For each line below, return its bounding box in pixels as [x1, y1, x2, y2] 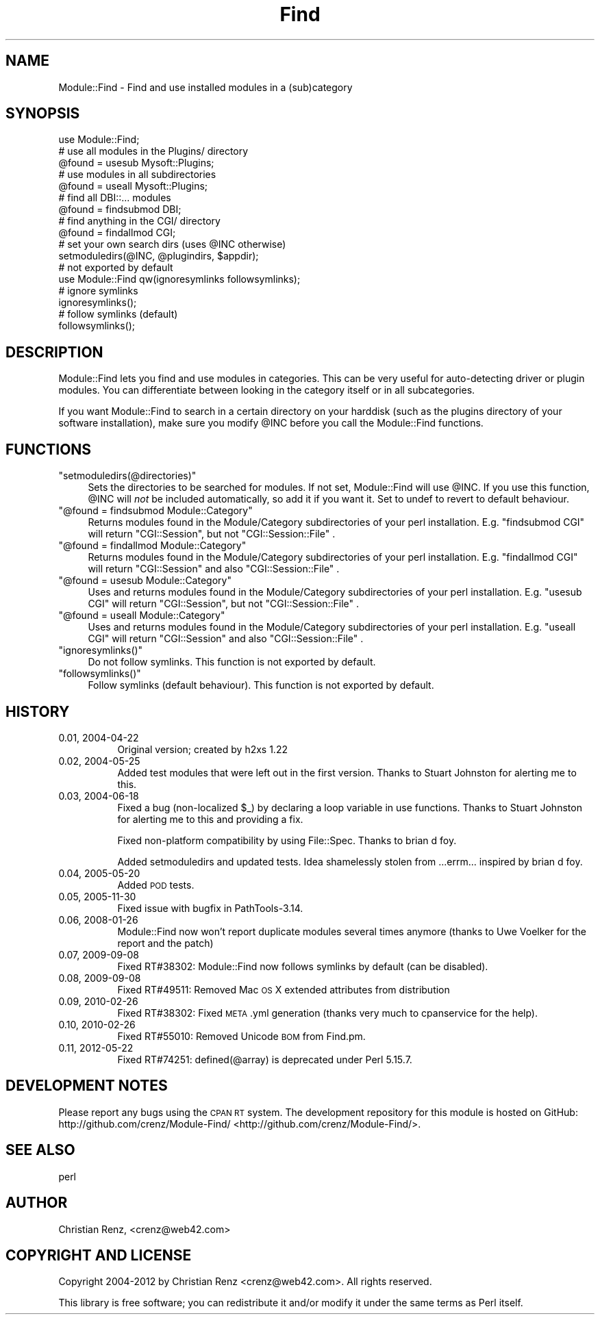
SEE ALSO [5, 1141, 75, 1159]
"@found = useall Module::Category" [58, 609, 225, 622]
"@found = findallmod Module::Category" [58, 540, 247, 552]
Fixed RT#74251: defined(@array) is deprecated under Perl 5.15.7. [117, 1053, 412, 1065]
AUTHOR [5, 1194, 68, 1212]
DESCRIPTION [5, 343, 103, 361]
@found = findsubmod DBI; [58, 203, 182, 216]
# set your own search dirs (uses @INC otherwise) [58, 238, 286, 251]
